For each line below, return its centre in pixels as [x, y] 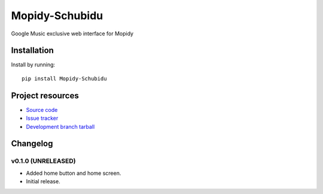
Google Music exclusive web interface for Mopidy [72, 34]
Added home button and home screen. [74, 173]
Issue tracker [42, 118]
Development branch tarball [60, 126]
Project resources [45, 96]
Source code [42, 110]
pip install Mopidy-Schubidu [64, 78]
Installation [32, 51]
